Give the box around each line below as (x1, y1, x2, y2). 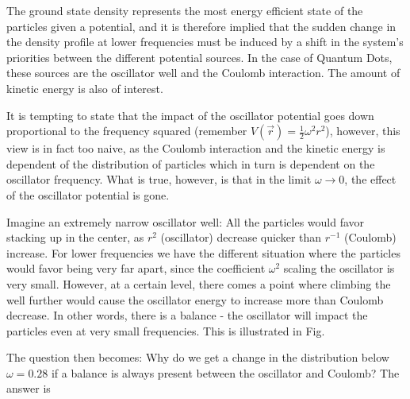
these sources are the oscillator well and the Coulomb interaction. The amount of (6, 64, 400, 81)
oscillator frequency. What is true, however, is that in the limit (6, 171, 312, 188)
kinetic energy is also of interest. (6, 79, 163, 96)
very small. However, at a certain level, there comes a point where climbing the (6, 275, 391, 292)
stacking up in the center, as (6, 229, 144, 246)
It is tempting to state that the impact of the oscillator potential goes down (6, 107, 374, 123)
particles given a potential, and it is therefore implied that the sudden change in (6, 17, 397, 34)
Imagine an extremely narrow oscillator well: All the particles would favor (6, 213, 365, 230)
